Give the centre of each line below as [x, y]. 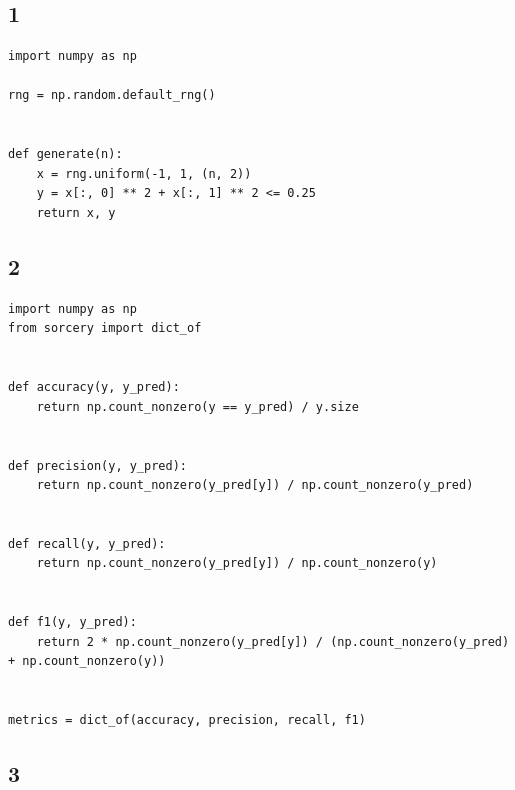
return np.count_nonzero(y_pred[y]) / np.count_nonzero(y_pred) [255, 485]
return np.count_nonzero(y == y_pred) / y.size [197, 406]
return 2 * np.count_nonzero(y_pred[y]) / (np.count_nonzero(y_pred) [273, 641]
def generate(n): [65, 154]
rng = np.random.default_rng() [112, 95]
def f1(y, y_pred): [72, 622]
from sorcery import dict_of [105, 328]
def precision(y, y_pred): [97, 465]
